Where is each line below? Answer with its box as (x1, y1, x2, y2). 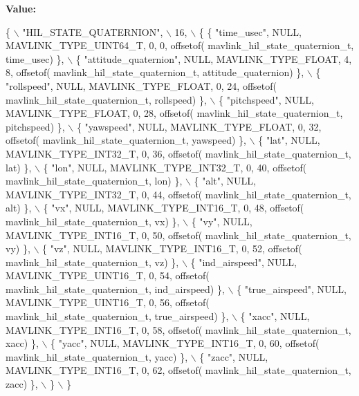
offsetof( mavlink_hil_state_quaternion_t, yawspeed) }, (6, 133, 246, 147)
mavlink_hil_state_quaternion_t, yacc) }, (6, 349, 188, 364)
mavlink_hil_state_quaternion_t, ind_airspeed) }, (6, 281, 225, 296)
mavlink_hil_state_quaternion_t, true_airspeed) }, (6, 309, 229, 323)
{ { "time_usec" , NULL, (199, 24, 302, 39)
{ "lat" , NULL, (258, 133, 320, 147)
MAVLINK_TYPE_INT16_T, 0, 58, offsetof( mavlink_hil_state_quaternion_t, (6, 322, 351, 337)
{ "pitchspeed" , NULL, (219, 92, 314, 106)
